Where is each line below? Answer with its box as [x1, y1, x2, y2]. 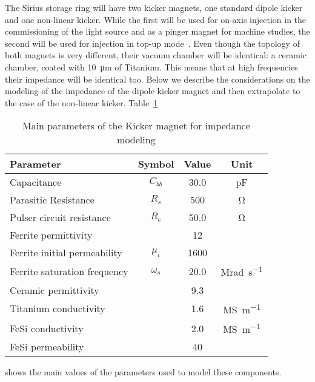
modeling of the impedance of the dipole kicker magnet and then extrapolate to [5, 84, 300, 97]
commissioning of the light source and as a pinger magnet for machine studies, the [5, 25, 310, 38]
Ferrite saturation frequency [10, 264, 128, 278]
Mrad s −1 [220, 263, 263, 279]
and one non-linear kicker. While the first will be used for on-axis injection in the [5, 13, 307, 26]
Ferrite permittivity [10, 228, 93, 242]
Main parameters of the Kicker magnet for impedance [22, 118, 250, 133]
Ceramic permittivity [10, 282, 99, 297]
